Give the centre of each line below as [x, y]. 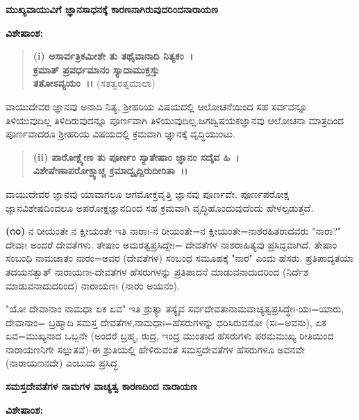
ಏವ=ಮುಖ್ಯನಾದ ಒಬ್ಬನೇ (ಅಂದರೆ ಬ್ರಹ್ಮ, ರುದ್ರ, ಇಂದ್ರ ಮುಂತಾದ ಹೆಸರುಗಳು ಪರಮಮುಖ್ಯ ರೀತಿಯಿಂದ [170, 336]
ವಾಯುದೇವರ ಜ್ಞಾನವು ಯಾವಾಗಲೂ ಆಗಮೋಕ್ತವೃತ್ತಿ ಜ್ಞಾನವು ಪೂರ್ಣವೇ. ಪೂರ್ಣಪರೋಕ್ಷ [148, 193]
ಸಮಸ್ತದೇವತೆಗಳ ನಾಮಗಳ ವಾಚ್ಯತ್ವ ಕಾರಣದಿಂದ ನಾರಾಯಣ [102, 386]
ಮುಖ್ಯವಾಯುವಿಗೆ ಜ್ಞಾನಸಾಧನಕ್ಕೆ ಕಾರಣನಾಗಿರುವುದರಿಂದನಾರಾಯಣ [112, 9]
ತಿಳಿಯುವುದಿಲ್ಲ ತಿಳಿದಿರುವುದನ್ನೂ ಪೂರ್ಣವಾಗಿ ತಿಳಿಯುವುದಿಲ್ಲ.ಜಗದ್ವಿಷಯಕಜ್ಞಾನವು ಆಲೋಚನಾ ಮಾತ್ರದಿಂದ [175, 120]
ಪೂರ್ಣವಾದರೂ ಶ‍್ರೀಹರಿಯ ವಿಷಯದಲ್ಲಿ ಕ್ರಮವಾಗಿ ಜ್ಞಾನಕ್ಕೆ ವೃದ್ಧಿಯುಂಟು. [120, 134]
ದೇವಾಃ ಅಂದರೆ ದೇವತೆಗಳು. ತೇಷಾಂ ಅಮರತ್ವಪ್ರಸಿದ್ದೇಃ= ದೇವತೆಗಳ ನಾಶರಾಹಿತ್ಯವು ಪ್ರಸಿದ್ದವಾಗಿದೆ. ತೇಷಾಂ [172, 244]
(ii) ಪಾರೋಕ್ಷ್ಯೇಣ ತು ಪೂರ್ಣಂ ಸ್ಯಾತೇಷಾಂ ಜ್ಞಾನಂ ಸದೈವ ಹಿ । [136, 157]
